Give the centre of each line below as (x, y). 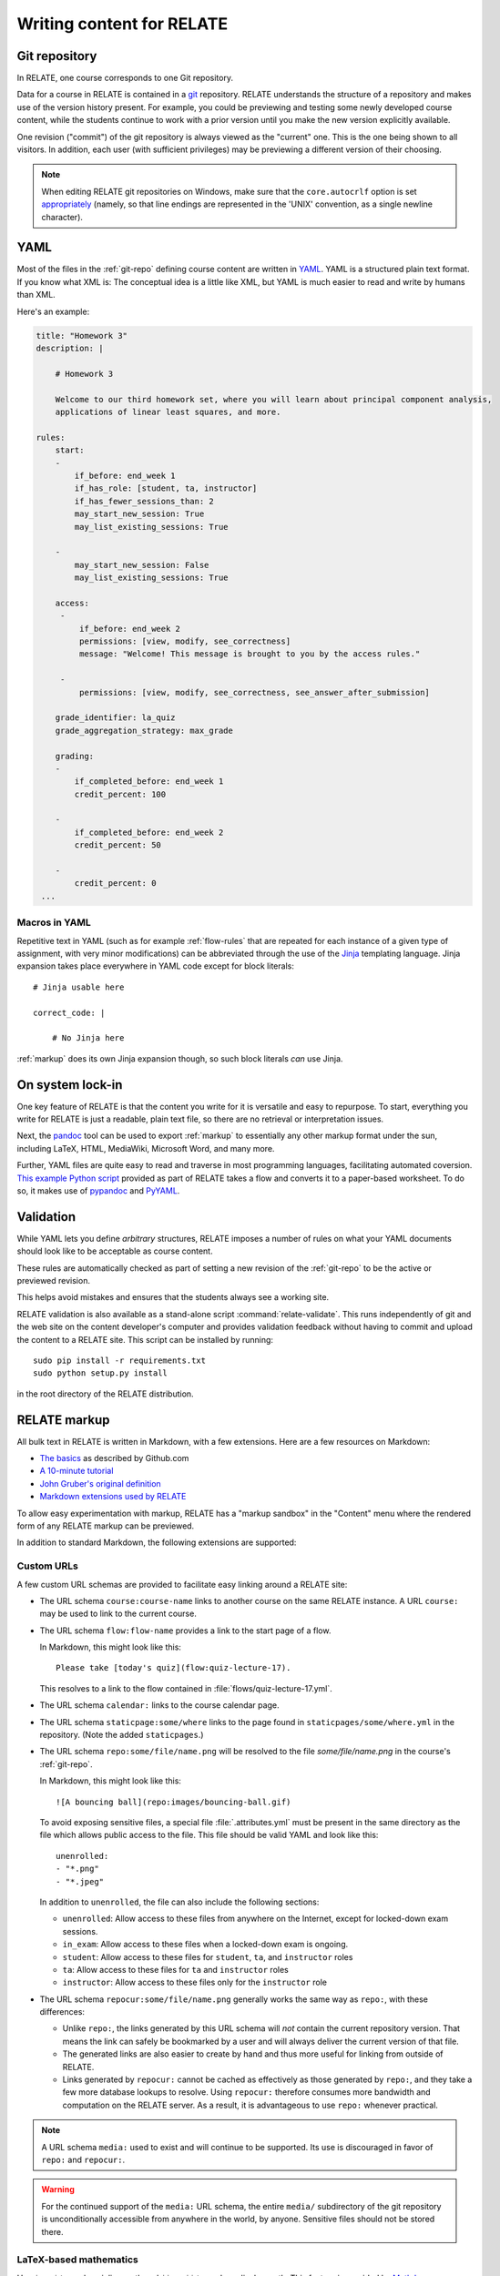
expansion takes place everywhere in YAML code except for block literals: (156, 966)
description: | (70, 349)
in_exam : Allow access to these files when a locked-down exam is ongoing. (205, 1945)
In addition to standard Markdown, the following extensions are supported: (157, 1542)
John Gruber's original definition (100, 1483)
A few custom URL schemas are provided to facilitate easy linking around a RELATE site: (182, 1584)
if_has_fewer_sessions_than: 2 (144, 501)
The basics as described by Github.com (114, 1458)
